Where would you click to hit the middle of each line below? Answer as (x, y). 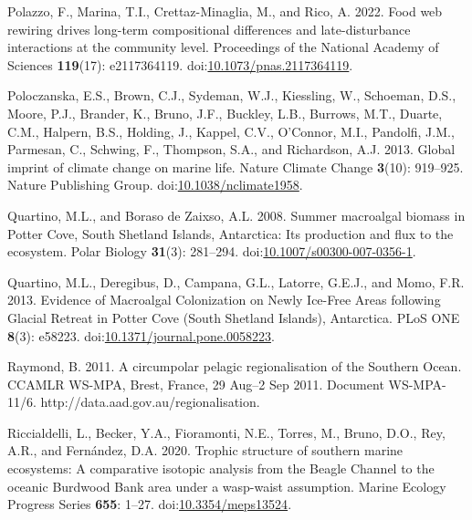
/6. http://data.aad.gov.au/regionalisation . (140, 402)
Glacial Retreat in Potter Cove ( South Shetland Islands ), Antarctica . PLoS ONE (234, 317)
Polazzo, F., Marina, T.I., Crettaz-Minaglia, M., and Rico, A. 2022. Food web (225, 11)
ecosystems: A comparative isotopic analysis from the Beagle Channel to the (221, 468)
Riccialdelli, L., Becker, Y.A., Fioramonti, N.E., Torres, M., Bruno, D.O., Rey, (226, 432)
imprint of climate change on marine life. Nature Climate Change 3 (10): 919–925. (236, 166)
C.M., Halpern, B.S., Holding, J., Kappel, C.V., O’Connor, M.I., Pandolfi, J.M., (231, 131)
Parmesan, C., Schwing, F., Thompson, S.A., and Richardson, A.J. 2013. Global (231, 149)
